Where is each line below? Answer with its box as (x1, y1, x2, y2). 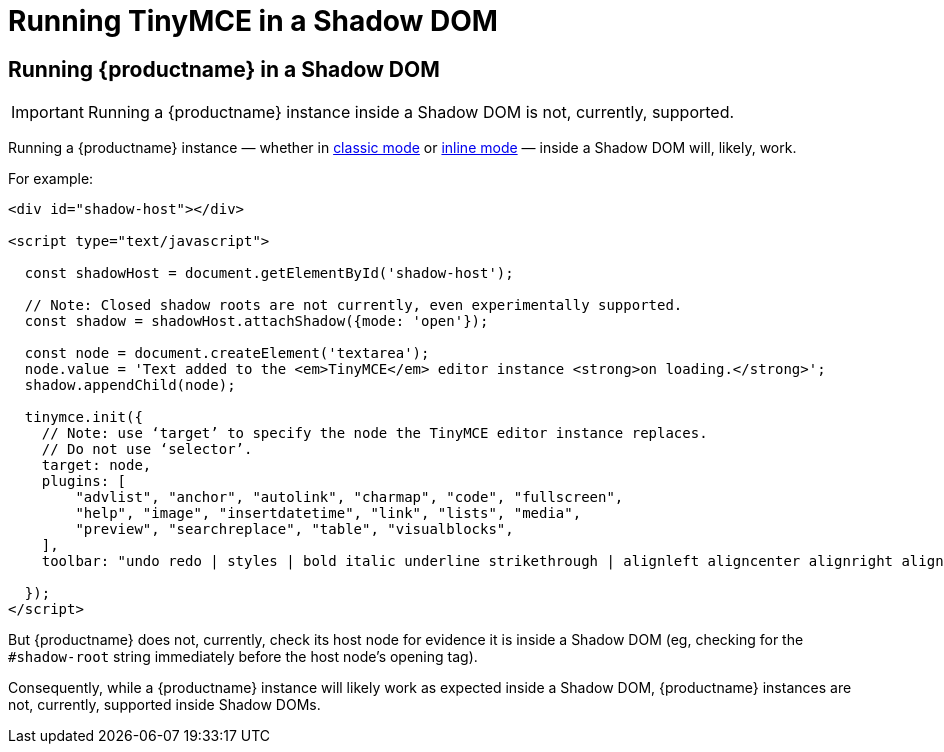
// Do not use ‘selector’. (41, 441, 253, 458)
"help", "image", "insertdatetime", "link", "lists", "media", (75, 505, 582, 522)
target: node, (41, 457, 152, 474)
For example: (8, 170, 94, 188)
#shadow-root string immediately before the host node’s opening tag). (8, 648, 478, 666)
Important (11, 102, 84, 123)
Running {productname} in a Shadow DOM (8, 56, 440, 82)
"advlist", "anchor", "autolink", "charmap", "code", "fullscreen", (75, 489, 624, 506)
